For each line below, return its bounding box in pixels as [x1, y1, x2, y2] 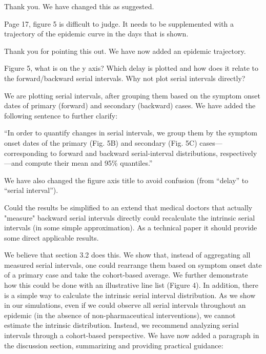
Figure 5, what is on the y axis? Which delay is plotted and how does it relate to [4, 63, 259, 73]
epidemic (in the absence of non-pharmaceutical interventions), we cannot [4, 309, 236, 320]
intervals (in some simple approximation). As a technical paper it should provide [4, 222, 257, 233]
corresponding [4, 147, 48, 158]
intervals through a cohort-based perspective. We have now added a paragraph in [4, 330, 259, 341]
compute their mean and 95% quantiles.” [25, 158, 153, 168]
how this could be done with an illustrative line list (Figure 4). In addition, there [4, 280, 259, 290]
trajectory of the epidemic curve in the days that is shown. [4, 28, 189, 39]
